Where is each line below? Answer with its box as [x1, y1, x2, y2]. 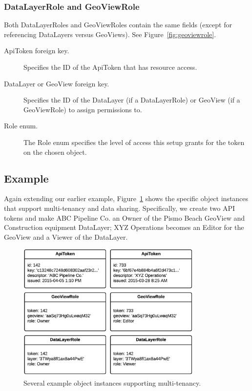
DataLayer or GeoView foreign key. [4, 78, 109, 88]
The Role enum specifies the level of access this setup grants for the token [23, 137, 245, 147]
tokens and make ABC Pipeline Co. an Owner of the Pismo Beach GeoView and [4, 212, 245, 223]
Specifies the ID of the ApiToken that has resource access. [23, 62, 197, 72]
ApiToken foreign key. [4, 45, 69, 56]
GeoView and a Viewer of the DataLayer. [4, 231, 128, 242]
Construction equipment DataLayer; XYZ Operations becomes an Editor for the [4, 222, 244, 232]
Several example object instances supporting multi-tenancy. [23, 378, 201, 388]
